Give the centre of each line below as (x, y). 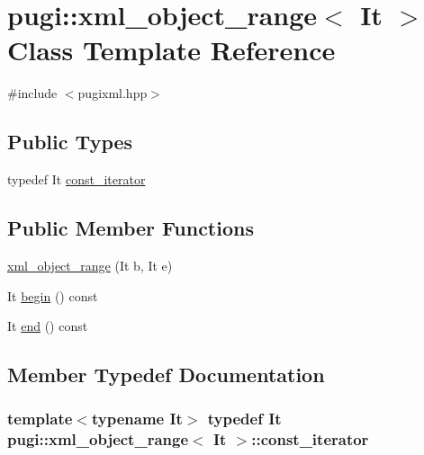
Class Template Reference (171, 50)
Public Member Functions (131, 228)
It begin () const (53, 295)
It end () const (48, 326)
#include (32, 93)
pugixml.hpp (113, 93)
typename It (137, 419)
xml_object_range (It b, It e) (90, 265)
